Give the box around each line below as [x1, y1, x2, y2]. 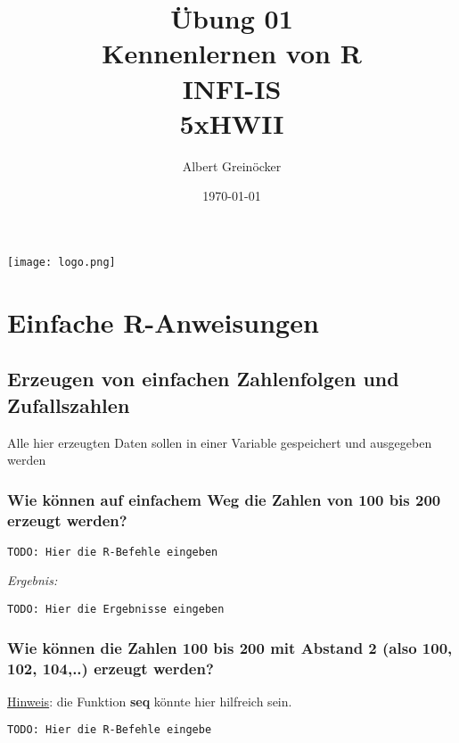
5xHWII [179, 104, 284, 141]
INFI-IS [182, 70, 282, 106]
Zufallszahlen [7, 391, 130, 418]
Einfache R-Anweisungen [7, 303, 319, 340]
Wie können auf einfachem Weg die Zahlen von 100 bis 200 [7, 488, 441, 510]
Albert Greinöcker [182, 156, 282, 175]
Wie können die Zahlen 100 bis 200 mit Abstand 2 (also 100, [7, 636, 453, 658]
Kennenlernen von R [102, 35, 362, 71]
